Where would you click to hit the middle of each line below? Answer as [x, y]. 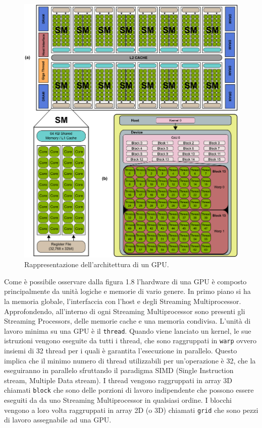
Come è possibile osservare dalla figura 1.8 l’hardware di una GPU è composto [125, 281]
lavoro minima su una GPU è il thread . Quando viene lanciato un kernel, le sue [128, 330]
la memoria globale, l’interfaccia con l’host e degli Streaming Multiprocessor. [123, 301]
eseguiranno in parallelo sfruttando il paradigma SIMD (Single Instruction [119, 370]
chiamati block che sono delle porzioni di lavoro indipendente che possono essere [129, 390]
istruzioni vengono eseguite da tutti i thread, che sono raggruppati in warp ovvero [130, 341]
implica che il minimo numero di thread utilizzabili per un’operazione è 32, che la [130, 360]
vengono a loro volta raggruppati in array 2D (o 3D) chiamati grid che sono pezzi [131, 410]
